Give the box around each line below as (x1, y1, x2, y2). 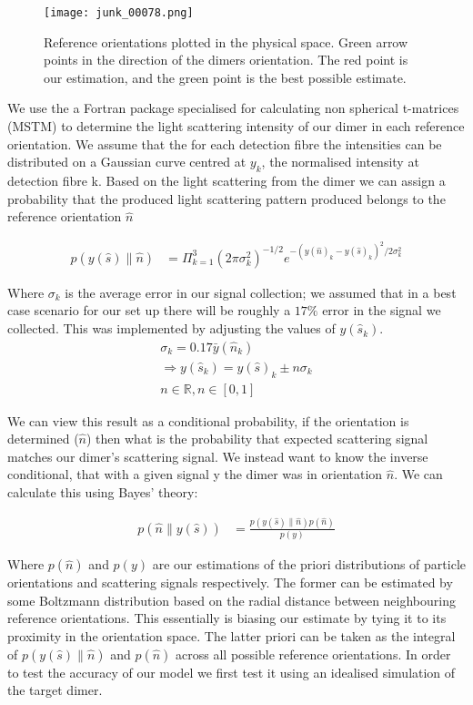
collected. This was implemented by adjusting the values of (7, 319, 336, 338)
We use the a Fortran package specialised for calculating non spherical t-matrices (7, 98, 459, 117)
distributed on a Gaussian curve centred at (7, 152, 247, 171)
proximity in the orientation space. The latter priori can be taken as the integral (7, 626, 456, 645)
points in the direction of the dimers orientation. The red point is (44, 50, 408, 69)
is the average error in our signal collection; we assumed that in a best (65, 282, 457, 301)
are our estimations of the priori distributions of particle (152, 555, 467, 574)
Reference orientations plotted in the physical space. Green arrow (44, 32, 408, 51)
